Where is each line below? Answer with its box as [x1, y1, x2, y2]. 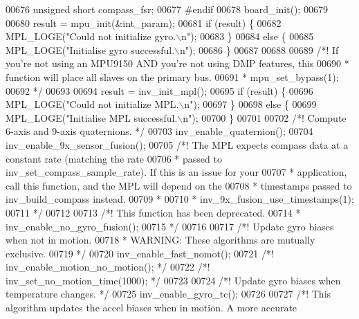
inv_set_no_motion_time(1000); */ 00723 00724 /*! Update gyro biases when [6, 273, 341, 287]
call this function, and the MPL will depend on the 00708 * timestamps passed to [6, 178, 352, 192]
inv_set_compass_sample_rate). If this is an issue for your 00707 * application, [6, 165, 347, 179]
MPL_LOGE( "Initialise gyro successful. [6, 42, 175, 57]
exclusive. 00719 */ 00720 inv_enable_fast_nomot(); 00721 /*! [6, 246, 274, 260]
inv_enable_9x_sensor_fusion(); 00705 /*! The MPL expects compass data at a [6, 137, 349, 152]
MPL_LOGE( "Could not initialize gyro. [6, 29, 176, 44]
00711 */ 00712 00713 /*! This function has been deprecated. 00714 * [6, 205, 301, 219]
